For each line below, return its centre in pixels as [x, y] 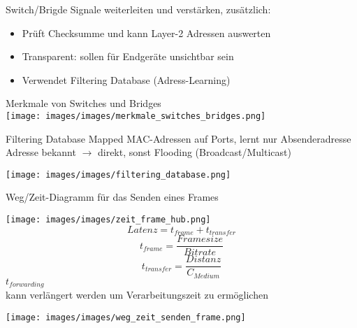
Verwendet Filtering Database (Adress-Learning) [126, 79]
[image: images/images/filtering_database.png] [118, 174]
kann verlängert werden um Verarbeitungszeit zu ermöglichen [137, 295]
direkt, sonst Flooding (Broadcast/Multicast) [194, 152]
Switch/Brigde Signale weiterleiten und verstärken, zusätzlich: [138, 9]
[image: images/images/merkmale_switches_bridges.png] [136, 116]
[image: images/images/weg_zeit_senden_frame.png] [126, 317]
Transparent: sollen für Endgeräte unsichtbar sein [128, 56]
